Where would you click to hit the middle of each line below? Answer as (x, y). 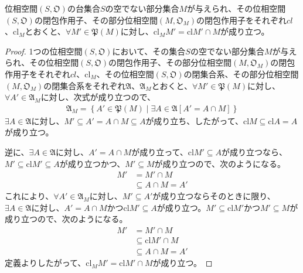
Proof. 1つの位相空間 (44, 51)
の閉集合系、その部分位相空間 (241, 74)
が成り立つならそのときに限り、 (214, 196)
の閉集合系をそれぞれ (85, 85)
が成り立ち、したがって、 (194, 120)
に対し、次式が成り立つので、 (98, 97)
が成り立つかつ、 (92, 163)
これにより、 (29, 196)
